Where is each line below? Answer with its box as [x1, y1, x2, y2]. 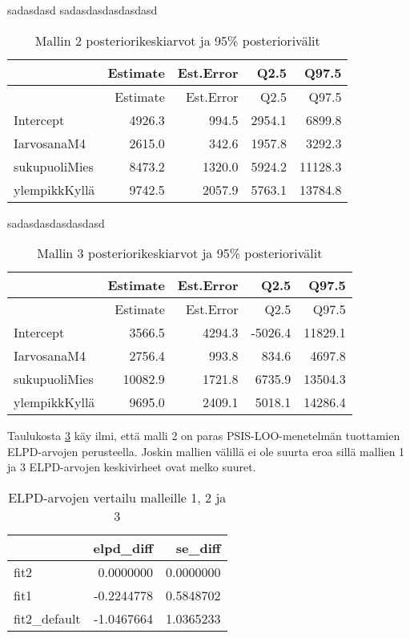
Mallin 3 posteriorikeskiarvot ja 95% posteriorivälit [37, 244, 323, 263]
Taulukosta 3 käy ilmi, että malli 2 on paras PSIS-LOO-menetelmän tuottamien [7, 427, 400, 444]
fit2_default [14, 608, 81, 628]
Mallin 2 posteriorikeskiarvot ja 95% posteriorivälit [34, 30, 320, 50]
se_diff [175, 538, 221, 557]
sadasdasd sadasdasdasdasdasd [7, 2, 158, 18]
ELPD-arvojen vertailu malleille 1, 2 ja [8, 487, 227, 507]
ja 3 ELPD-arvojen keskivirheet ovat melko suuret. [7, 458, 256, 475]
